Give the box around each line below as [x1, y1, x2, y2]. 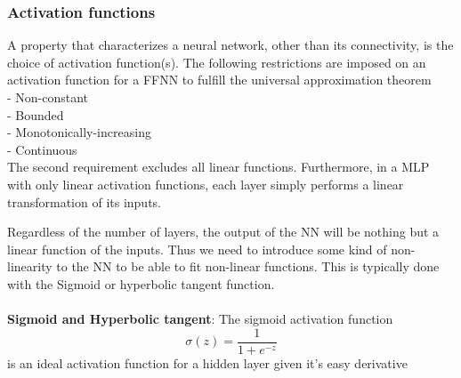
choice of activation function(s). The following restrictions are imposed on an [7, 52, 426, 71]
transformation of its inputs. [7, 192, 162, 211]
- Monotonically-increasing [7, 123, 151, 141]
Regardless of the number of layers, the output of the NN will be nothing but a [7, 222, 440, 241]
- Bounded [7, 105, 64, 124]
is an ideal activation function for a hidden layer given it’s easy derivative [7, 353, 408, 372]
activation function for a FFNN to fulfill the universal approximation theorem [7, 70, 432, 89]
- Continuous [7, 140, 77, 158]
